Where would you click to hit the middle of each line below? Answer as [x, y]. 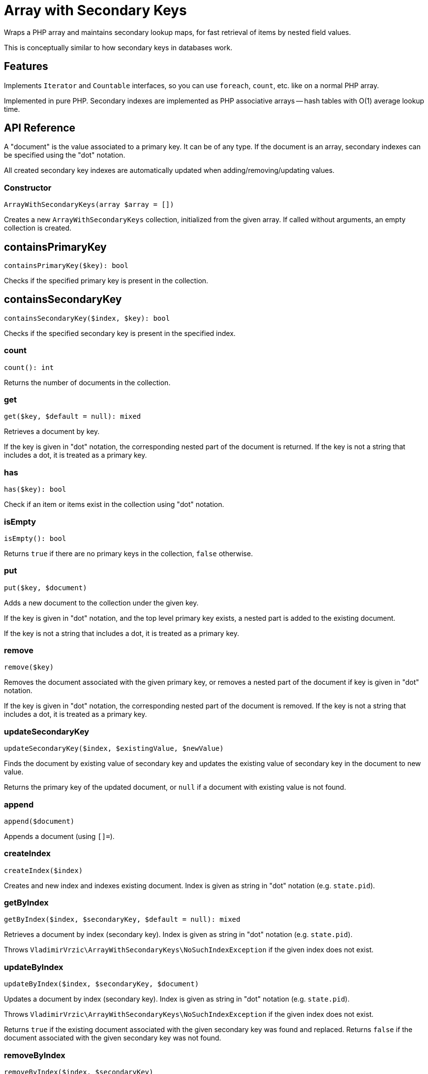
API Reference [40, 128]
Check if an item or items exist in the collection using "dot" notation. [114, 504]
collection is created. [38, 228]
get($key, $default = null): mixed [73, 417]
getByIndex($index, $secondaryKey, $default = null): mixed [122, 920]
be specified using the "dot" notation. [65, 155]
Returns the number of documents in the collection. [87, 382]
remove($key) [29, 667]
